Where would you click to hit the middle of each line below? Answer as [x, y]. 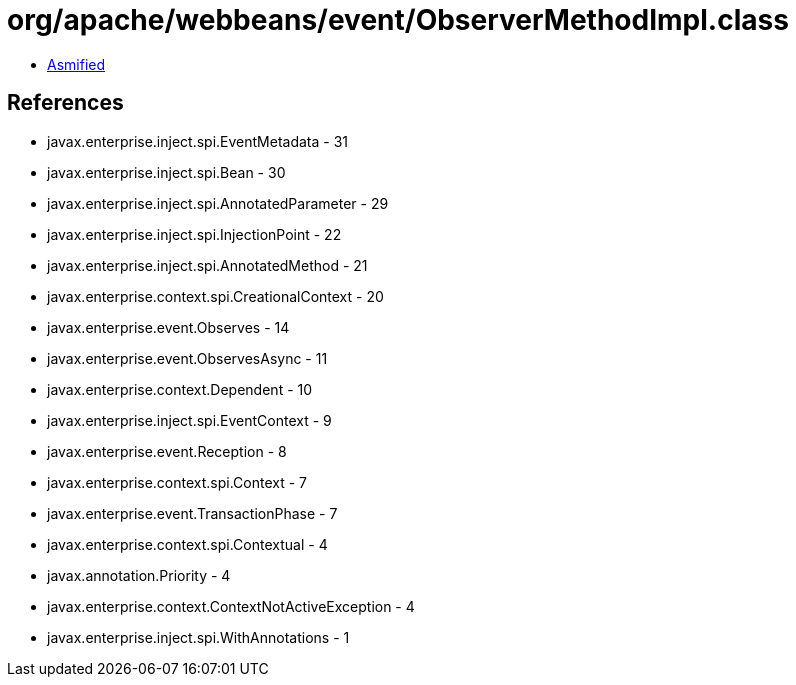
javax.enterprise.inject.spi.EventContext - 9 [189, 420]
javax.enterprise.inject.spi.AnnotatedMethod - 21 [207, 265]
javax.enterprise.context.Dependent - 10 [180, 389]
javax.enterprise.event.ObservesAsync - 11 [187, 358]
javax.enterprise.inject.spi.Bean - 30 [166, 172]
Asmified [76, 64]
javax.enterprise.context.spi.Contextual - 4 [187, 544]
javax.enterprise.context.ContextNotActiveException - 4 [231, 606]
